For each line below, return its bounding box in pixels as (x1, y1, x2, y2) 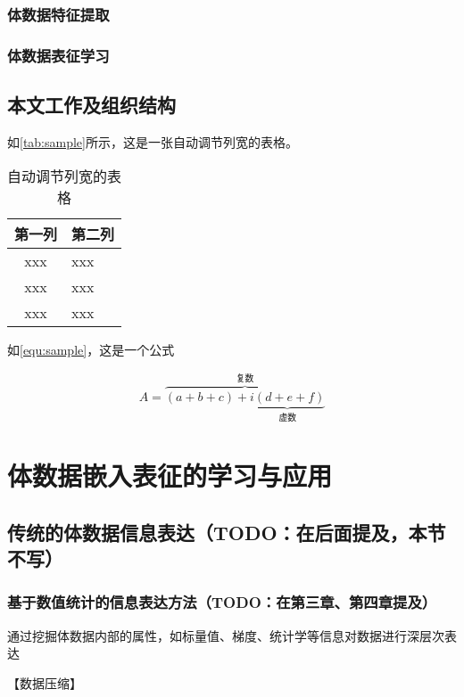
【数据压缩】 (7, 673, 82, 692)
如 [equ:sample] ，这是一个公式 (7, 340, 175, 359)
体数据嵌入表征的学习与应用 (7, 457, 333, 494)
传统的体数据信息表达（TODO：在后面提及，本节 (7, 518, 446, 545)
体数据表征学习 (7, 44, 110, 66)
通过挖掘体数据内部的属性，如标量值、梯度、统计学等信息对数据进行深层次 (7, 626, 444, 644)
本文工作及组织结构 (7, 91, 176, 119)
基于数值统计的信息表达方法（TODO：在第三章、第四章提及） (7, 591, 437, 613)
